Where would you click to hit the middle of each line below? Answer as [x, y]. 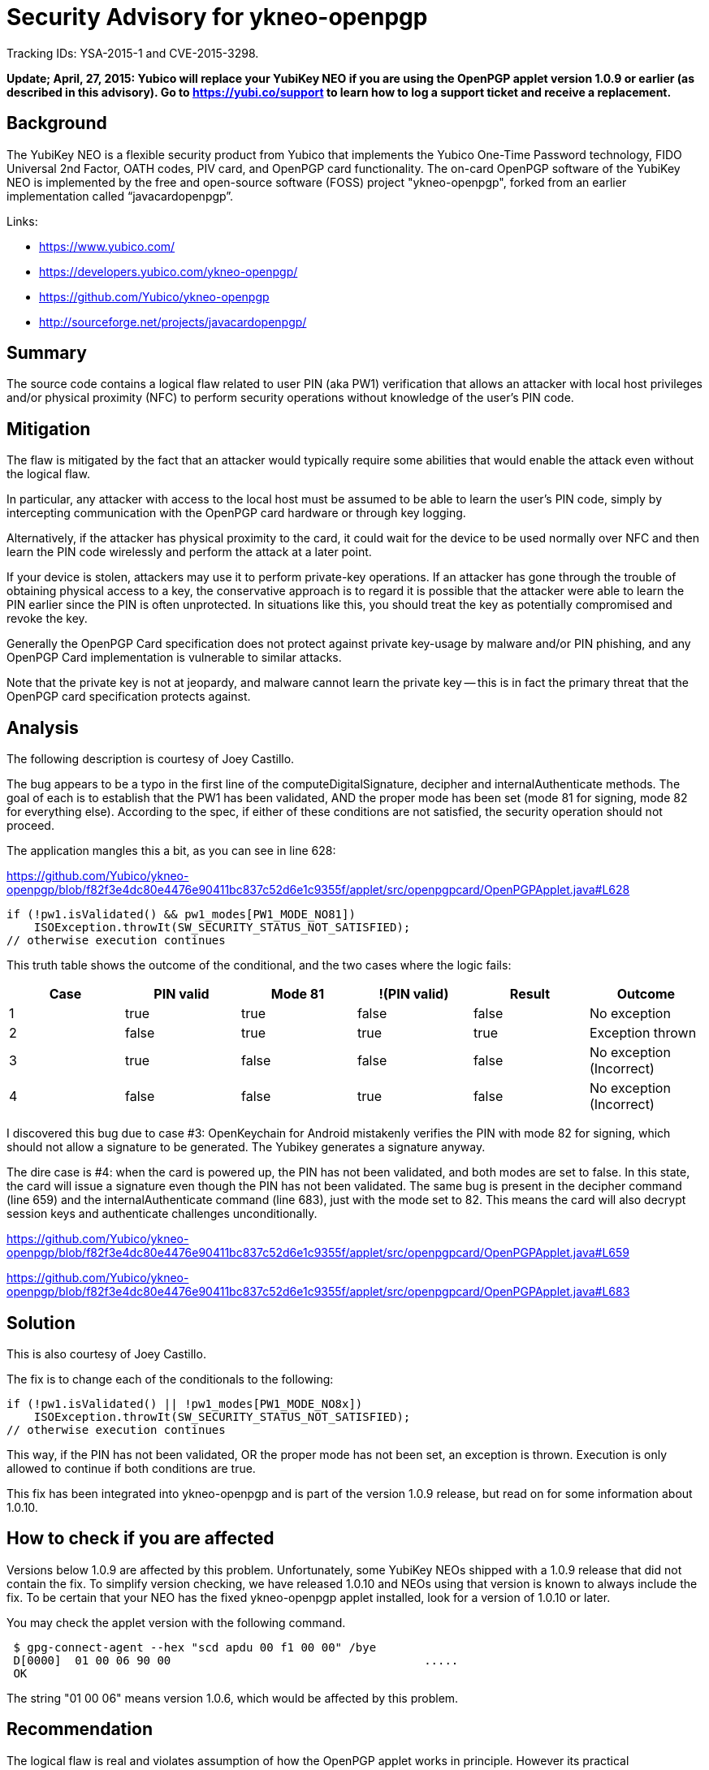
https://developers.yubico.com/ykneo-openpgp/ [169, 271]
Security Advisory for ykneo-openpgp [217, 17]
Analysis [43, 727]
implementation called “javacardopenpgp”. [120, 196]
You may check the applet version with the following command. [176, 1622]
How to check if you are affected [141, 1539]
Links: [22, 221]
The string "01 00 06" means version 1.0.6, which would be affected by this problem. [233, 1698]
